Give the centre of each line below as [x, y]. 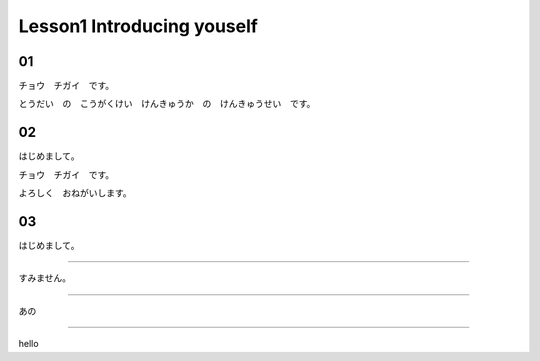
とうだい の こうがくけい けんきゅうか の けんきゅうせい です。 [167, 104]
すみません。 [45, 278]
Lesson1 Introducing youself [138, 26]
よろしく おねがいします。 [75, 193]
